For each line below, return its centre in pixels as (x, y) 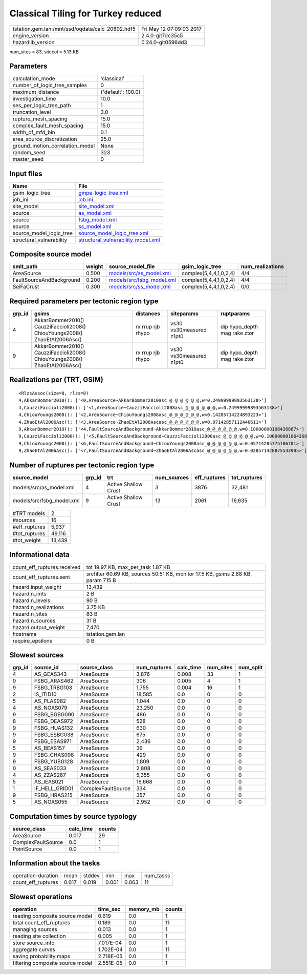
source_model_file (132, 266)
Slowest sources (37, 655)
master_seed (28, 159)
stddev (91, 876)
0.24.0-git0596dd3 (164, 42)
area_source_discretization (45, 139)
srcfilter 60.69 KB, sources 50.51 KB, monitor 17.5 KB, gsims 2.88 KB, (169, 574)
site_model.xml (96, 206)
